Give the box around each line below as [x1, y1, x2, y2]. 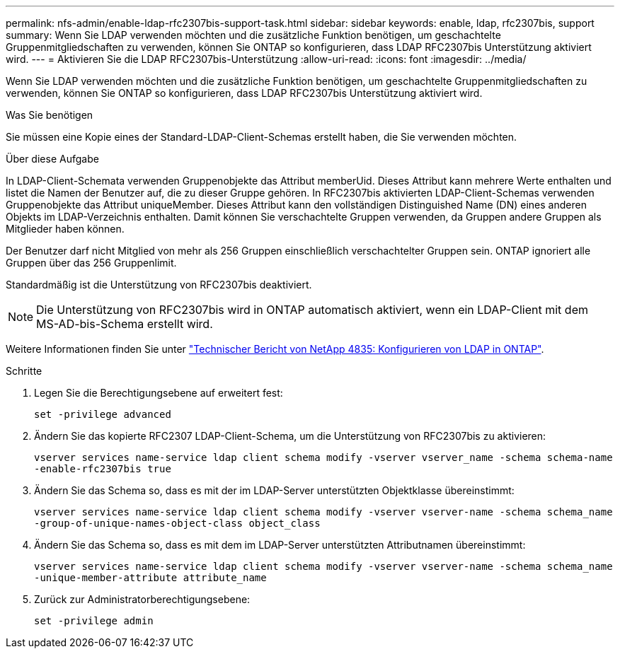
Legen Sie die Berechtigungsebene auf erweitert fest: [34, 387, 283, 399]
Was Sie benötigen [6, 109, 93, 121]
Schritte [6, 365, 42, 377]
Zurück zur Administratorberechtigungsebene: [34, 593, 251, 605]
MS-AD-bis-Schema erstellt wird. [36, 317, 213, 331]
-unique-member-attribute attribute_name [34, 572, 267, 583]
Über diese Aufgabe [6, 153, 99, 165]
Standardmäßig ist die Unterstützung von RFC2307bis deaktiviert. [6, 279, 312, 291]
